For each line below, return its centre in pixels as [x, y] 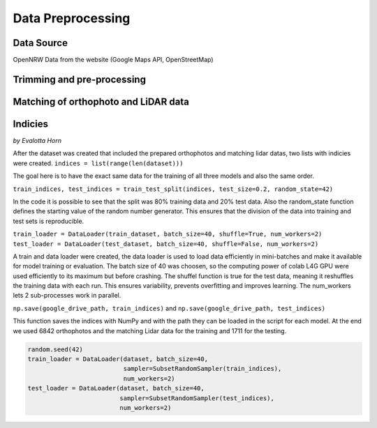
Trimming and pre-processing [80, 79]
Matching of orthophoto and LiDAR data [101, 101]
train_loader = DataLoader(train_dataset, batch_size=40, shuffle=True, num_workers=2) [168, 234]
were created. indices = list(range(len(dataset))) [98, 163]
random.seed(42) [56, 349]
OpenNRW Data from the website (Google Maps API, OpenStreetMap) [113, 60]
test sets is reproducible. [49, 221]
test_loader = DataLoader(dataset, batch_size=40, [116, 388]
